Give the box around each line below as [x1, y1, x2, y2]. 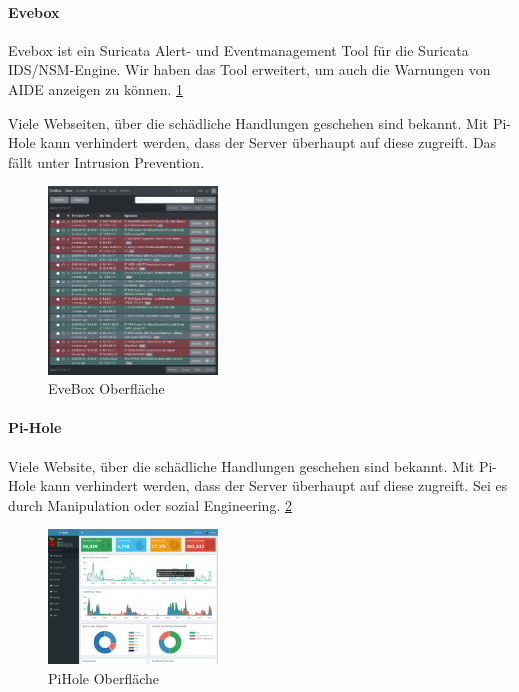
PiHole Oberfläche [48, 667, 160, 688]
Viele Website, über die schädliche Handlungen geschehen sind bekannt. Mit [8, 455, 475, 476]
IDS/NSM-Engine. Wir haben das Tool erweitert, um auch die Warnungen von [8, 59, 491, 80]
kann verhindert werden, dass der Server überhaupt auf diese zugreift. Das [40, 132, 497, 153]
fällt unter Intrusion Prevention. [8, 151, 205, 172]
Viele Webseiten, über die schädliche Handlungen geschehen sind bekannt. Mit [8, 112, 489, 133]
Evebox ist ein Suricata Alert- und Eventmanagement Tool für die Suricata [8, 39, 469, 60]
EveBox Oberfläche [48, 378, 165, 399]
